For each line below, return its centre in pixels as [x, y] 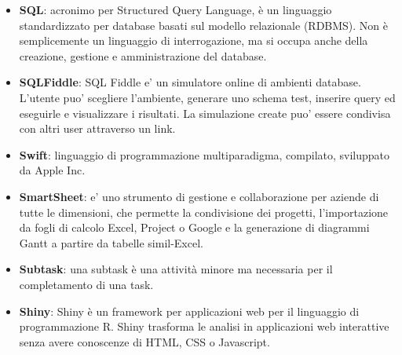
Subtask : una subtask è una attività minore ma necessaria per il [176, 269]
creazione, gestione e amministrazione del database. [143, 55]
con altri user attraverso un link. [97, 128]
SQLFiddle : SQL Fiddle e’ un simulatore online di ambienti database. [190, 82]
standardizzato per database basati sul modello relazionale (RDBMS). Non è [204, 25]
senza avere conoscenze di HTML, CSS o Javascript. [144, 341]
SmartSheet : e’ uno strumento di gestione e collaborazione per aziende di [199, 196]
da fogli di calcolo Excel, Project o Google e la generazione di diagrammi [194, 227]
